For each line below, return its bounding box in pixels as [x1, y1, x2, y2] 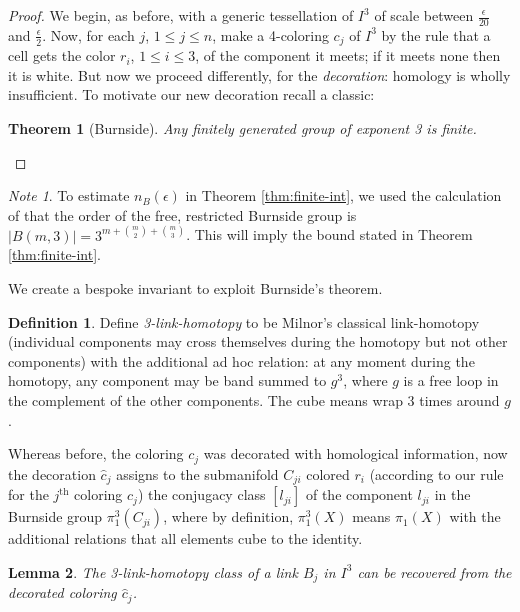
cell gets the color [8, 45, 116, 66]
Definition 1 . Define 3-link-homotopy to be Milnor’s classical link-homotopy [8, 311, 480, 332]
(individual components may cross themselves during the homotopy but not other [8, 331, 508, 352]
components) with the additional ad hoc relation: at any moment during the [8, 350, 475, 371]
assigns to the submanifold [116, 463, 279, 484]
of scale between [374, 5, 474, 25]
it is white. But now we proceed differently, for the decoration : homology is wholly [8, 64, 511, 85]
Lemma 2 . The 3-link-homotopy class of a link [8, 561, 298, 582]
